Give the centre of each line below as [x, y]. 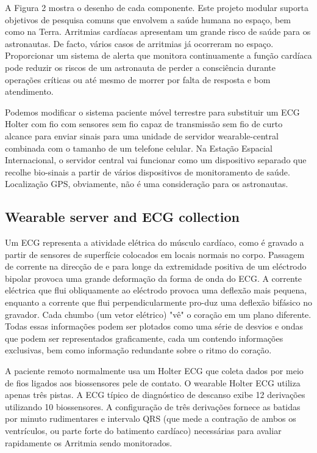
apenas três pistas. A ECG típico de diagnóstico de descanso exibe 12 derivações [155, 395]
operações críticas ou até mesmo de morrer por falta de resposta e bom [138, 79]
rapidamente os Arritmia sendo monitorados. [89, 442]
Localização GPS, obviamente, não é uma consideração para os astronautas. [147, 184]
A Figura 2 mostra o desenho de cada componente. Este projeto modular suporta [157, 7]
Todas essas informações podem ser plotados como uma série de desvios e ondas [154, 326]
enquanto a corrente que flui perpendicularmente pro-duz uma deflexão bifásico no [158, 302]
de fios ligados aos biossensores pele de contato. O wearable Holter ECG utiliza [153, 382]
